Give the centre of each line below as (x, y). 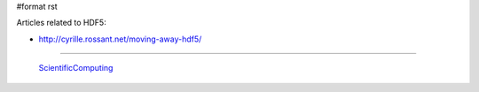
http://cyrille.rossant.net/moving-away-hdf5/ (120, 39)
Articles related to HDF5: (61, 23)
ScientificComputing (76, 68)
